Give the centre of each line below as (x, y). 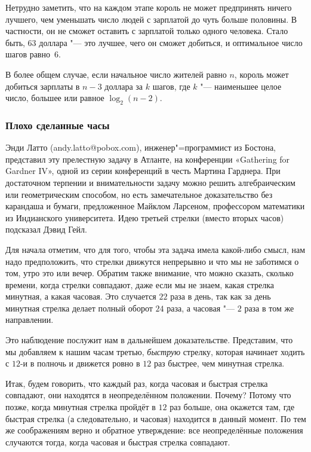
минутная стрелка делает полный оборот (79, 308)
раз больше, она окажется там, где (232, 407)
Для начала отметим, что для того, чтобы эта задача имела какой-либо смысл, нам (155, 249)
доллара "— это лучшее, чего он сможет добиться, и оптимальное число (171, 42)
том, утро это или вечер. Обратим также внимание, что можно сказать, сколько (150, 273)
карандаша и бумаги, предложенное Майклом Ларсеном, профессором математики (155, 206)
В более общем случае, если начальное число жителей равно (116, 74)
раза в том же (269, 308)
